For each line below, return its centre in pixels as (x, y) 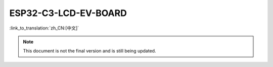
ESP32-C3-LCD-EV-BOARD (68, 13)
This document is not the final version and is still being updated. (89, 51)
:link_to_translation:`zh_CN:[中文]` (44, 28)
